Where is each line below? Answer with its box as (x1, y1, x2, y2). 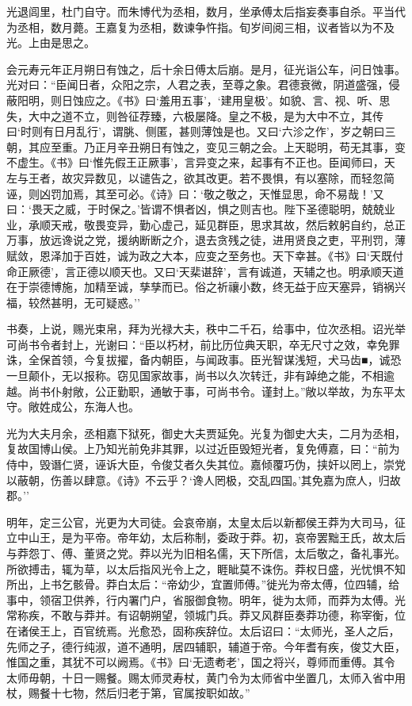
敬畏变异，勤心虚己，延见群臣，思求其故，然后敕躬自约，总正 (83, 216, 406, 232)
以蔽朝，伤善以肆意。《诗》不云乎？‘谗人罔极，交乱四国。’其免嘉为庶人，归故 (6, 471, 401, 488)
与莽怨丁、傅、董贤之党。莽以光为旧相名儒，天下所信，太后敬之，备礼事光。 (6, 545, 406, 561)
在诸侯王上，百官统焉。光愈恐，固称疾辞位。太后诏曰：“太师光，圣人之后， (6, 622, 400, 639)
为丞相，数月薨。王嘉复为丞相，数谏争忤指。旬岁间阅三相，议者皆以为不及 (6, 18, 395, 35)
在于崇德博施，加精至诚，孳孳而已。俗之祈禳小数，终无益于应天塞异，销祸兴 (6, 278, 406, 295)
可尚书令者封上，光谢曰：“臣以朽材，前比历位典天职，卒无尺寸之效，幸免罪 (6, 336, 400, 352)
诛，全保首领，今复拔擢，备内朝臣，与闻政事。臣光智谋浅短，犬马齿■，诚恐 (6, 351, 402, 368)
